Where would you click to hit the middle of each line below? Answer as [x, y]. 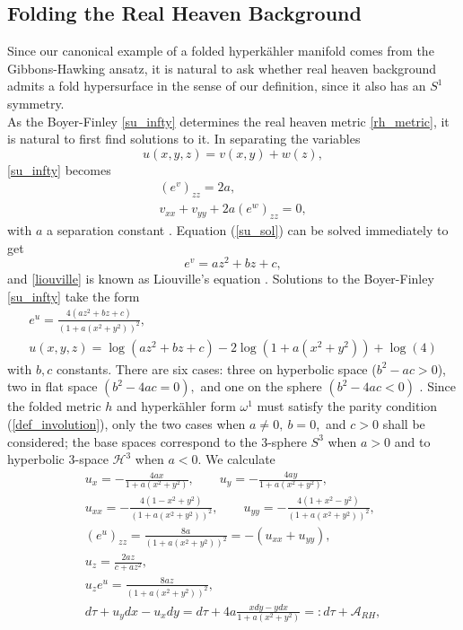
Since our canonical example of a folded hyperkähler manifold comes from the [221, 51]
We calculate [240, 459]
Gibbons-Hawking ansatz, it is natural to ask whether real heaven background [222, 68]
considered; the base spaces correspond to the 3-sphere [157, 441]
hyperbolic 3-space [58, 459]
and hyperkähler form [176, 406]
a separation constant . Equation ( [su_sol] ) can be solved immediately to [247, 230]
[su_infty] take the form [74, 296]
